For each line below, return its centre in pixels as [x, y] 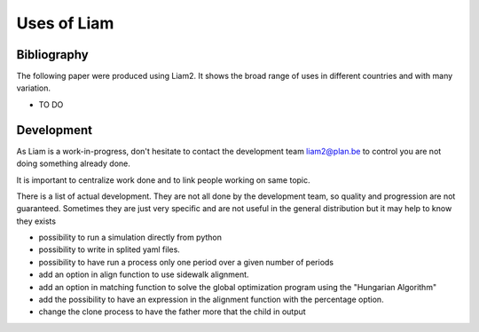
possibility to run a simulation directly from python [130, 237]
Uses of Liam [65, 23]
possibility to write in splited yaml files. [110, 249]
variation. [33, 88]
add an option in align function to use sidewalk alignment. [144, 274]
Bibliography [52, 55]
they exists [36, 221]
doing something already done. [73, 163]
